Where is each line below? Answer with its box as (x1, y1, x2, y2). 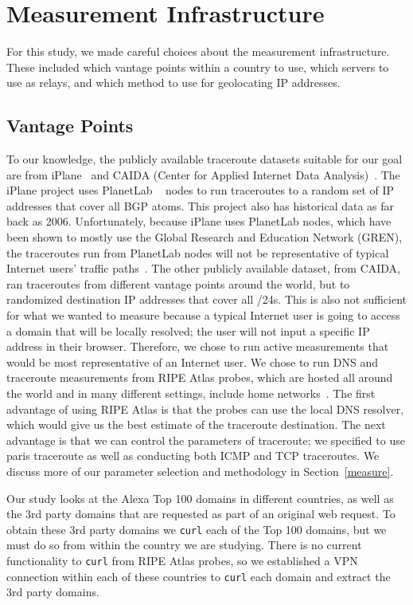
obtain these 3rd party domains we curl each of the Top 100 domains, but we (6, 521, 387, 537)
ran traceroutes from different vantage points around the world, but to (6, 275, 350, 292)
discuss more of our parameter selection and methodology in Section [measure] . (6, 462, 394, 479)
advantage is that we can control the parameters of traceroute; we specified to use (6, 431, 405, 448)
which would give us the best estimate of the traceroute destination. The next (6, 416, 386, 433)
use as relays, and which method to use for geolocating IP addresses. (6, 74, 341, 91)
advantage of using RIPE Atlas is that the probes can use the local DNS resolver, (6, 400, 404, 417)
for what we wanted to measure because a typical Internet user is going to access (6, 307, 400, 324)
